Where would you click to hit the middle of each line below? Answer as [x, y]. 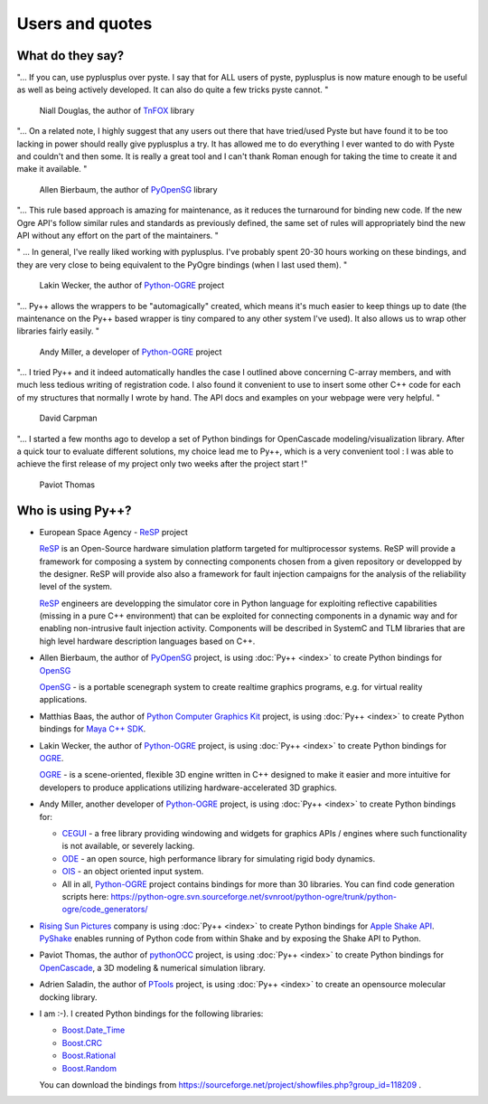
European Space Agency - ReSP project [114, 532]
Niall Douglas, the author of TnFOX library [117, 110]
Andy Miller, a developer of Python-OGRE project [131, 352]
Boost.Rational [89, 1056]
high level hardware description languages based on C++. [147, 641]
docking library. [69, 997]
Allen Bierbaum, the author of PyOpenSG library [128, 189]
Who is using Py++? [74, 510]
